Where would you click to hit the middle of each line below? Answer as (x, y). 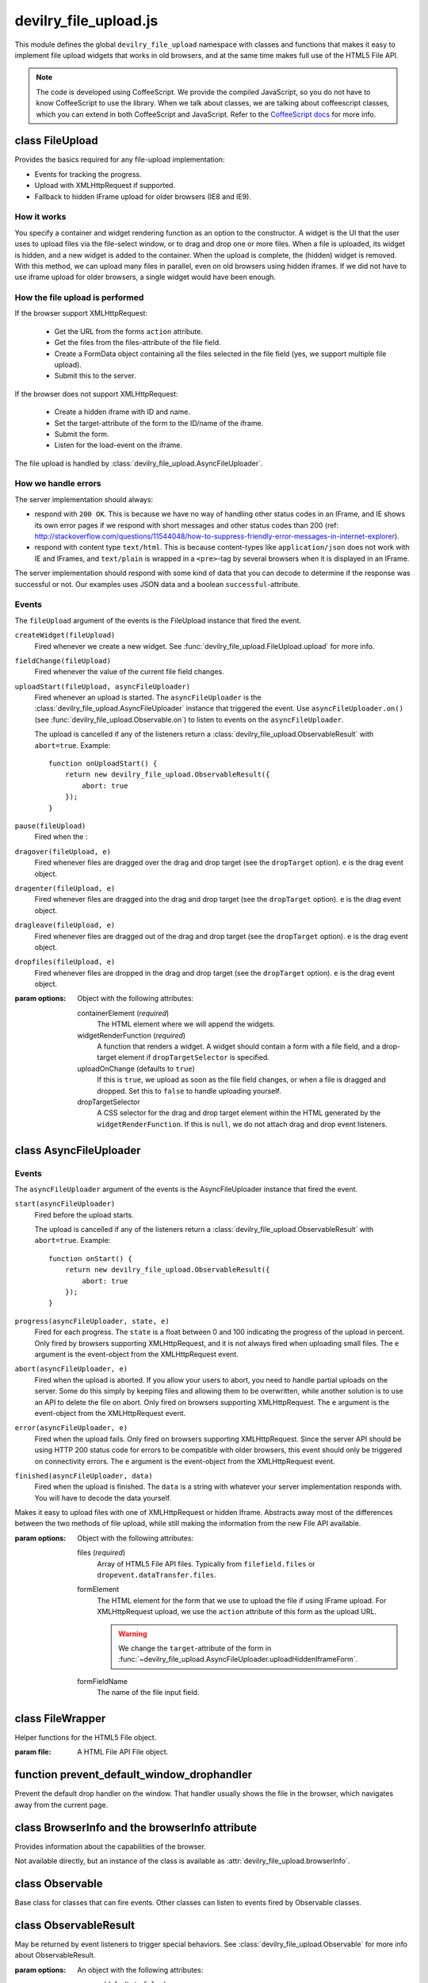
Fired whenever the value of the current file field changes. (130, 672)
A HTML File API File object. (123, 1752)
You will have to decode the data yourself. (103, 1498)
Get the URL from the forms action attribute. (129, 331)
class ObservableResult (75, 1925)
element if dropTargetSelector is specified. (193, 1057)
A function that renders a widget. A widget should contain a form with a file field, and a (239, 1046)
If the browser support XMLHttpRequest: (81, 313)
